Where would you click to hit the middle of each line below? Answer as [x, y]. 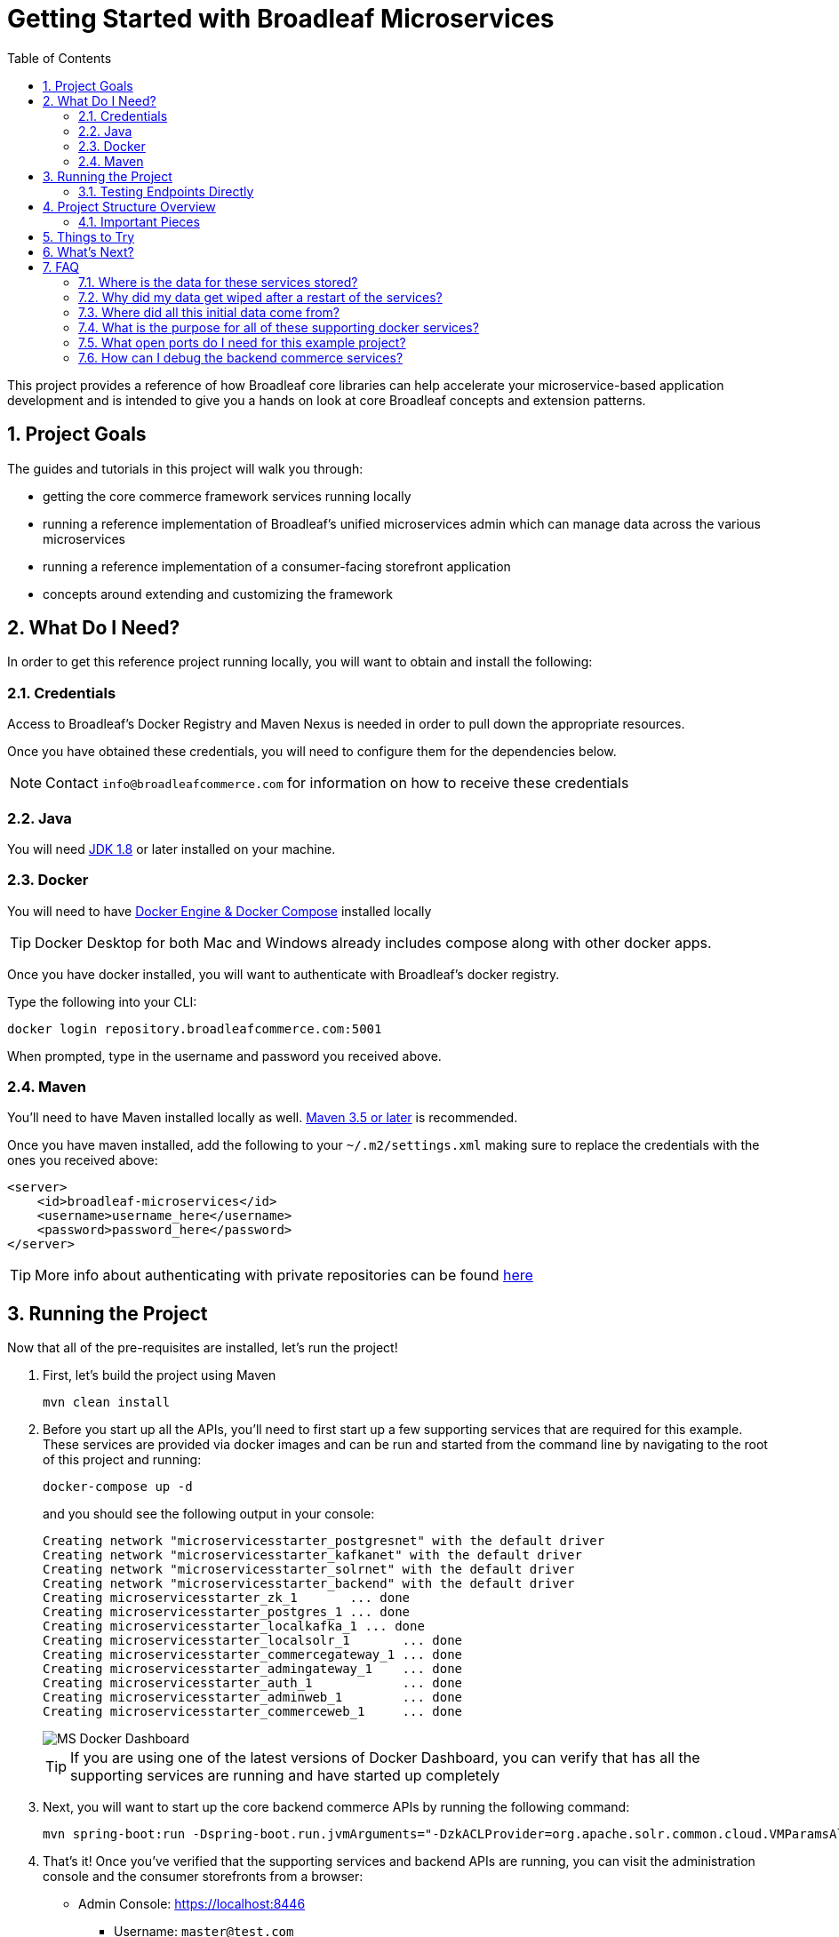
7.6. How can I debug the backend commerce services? [241, 357]
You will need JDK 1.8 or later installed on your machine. [172, 849]
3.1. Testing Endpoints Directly [166, 191]
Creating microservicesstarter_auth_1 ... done [253, 1683]
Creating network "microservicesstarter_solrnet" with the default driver [309, 1570]
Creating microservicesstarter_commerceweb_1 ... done [253, 1712]
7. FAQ [61, 267]
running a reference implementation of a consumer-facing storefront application [277, 566]
